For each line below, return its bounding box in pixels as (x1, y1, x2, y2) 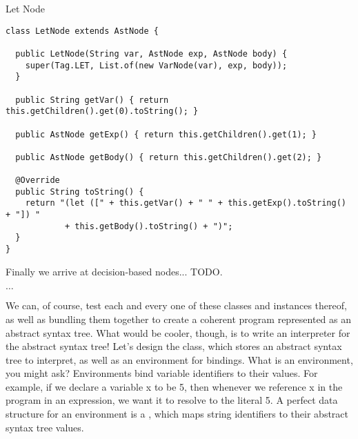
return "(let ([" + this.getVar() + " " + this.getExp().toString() (25, 198, 346, 208)
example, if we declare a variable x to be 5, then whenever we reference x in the (6, 379, 343, 393)
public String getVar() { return (15, 95, 169, 105)
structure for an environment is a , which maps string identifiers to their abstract (6, 407, 348, 421)
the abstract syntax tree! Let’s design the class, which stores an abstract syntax (6, 339, 342, 353)
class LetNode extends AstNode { (6, 26, 159, 36)
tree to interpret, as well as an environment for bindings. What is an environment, (6, 352, 353, 367)
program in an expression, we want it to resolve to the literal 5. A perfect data (6, 393, 338, 407)
